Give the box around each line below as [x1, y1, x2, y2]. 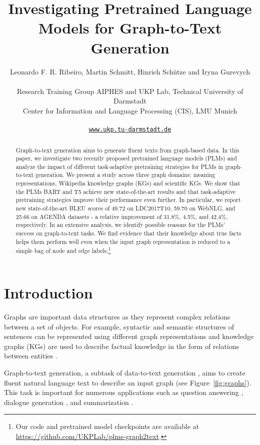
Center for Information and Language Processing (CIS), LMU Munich [22, 105, 237, 115]
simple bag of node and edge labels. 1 [15, 245, 111, 255]
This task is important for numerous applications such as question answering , [4, 387, 243, 397]
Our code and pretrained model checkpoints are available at [15, 421, 199, 431]
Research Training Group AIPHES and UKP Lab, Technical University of [16, 85, 243, 96]
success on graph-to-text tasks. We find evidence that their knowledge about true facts [15, 229, 241, 237]
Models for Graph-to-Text [38, 17, 222, 38]
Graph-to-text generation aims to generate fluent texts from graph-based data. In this [15, 145, 239, 154]
